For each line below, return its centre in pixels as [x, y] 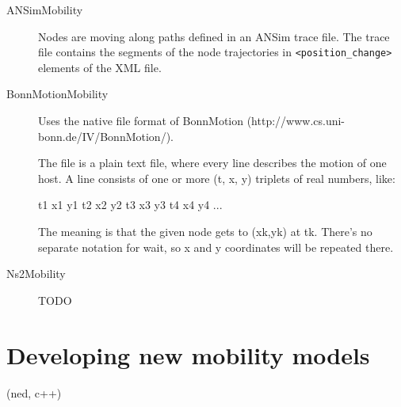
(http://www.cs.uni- [296, 121]
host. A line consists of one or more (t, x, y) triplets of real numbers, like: [217, 178]
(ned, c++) [34, 392]
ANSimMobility [45, 10]
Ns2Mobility [36, 274]
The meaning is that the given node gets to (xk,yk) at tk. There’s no [205, 231]
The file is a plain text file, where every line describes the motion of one [212, 163]
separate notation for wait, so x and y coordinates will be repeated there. [216, 247]
